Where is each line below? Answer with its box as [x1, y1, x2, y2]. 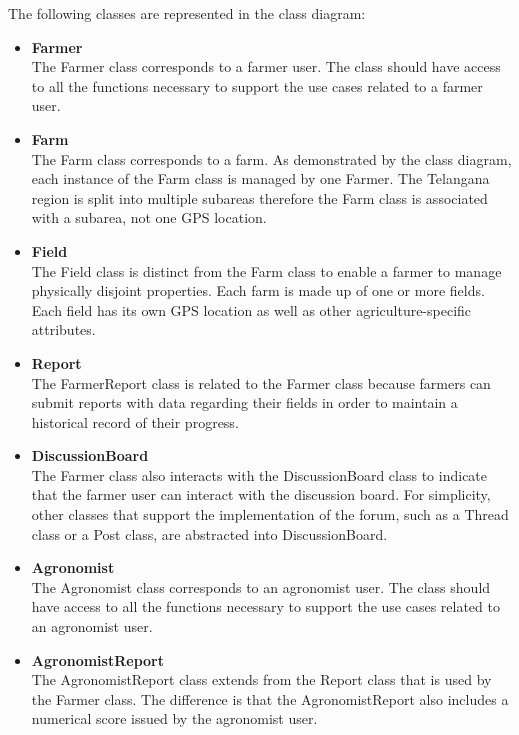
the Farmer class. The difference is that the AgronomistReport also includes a [31, 688, 509, 709]
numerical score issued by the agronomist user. [31, 708, 318, 729]
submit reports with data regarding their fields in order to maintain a [31, 392, 458, 413]
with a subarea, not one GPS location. [31, 207, 267, 228]
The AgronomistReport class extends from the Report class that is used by [31, 669, 492, 690]
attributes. [31, 319, 96, 340]
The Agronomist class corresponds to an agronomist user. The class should [31, 576, 491, 597]
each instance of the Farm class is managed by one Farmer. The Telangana [31, 168, 490, 189]
